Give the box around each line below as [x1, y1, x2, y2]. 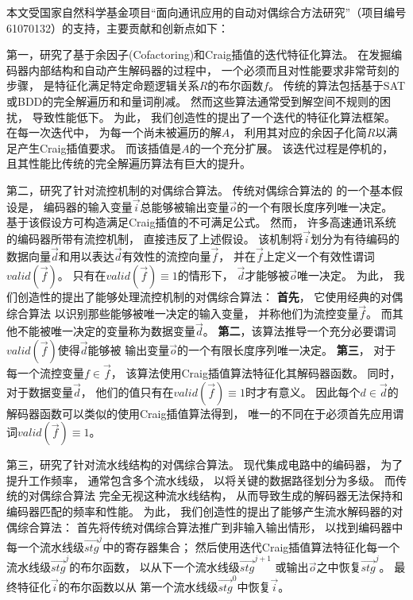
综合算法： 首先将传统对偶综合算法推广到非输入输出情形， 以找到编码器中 [17, 518, 403, 535]
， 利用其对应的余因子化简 [230, 124, 367, 141]
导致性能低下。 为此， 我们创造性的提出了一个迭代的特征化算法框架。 [32, 108, 396, 125]
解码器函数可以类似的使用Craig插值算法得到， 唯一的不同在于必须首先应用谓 [6, 405, 404, 421]
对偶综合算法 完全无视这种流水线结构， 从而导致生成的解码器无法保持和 [28, 487, 403, 504]
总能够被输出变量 [140, 198, 230, 215]
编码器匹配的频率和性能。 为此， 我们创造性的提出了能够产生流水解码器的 [6, 502, 392, 519]
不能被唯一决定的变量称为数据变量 [17, 323, 195, 339]
